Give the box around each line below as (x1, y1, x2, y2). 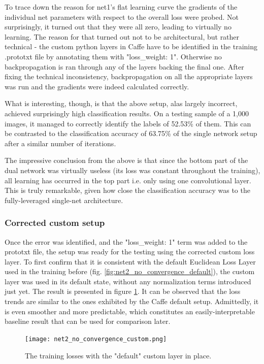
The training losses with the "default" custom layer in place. (25, 350, 212, 360)
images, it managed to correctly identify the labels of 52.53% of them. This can (5, 118, 251, 128)
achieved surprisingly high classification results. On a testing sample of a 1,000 (5, 108, 249, 118)
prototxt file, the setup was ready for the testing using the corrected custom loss (5, 246, 255, 257)
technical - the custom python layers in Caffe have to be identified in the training (5, 41, 257, 52)
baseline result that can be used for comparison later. (5, 316, 171, 326)
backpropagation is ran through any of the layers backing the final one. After (5, 61, 244, 72)
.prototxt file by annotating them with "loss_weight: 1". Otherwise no (5, 51, 222, 61)
